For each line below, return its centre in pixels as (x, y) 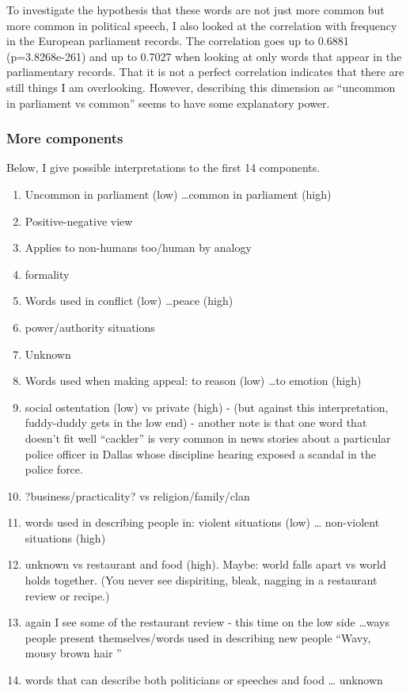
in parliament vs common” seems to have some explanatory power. (168, 103)
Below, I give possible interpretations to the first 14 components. (163, 168)
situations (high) (65, 537)
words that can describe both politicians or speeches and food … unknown (204, 680)
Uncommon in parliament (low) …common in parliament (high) (178, 194)
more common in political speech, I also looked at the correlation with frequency (202, 25)
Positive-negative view (79, 221)
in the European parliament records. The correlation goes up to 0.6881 (178, 41)
